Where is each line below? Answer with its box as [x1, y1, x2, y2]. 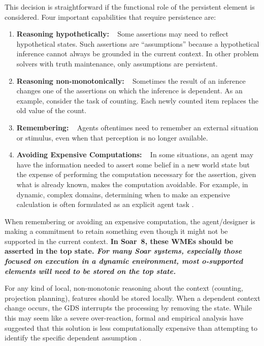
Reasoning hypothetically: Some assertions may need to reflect [16, 28, 229, 39]
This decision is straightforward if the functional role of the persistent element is [5, 2, 255, 12]
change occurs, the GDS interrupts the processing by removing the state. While [5, 302, 252, 313]
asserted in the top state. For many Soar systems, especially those [5, 246, 242, 256]
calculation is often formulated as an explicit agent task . [16, 199, 194, 210]
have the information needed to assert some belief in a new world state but [16, 159, 250, 169]
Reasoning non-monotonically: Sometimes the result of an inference [16, 75, 246, 86]
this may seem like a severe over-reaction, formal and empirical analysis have [5, 313, 244, 323]
